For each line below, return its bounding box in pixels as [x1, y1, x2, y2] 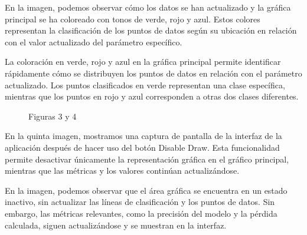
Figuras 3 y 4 [28, 110, 77, 122]
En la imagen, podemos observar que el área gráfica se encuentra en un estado [5, 184, 288, 196]
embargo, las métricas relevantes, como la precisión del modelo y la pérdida [5, 207, 277, 219]
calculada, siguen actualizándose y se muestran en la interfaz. [5, 219, 227, 231]
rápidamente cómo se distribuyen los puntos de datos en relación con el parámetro [5, 67, 302, 79]
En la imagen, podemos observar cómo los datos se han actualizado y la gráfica [5, 1, 291, 13]
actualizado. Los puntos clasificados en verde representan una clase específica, [5, 78, 285, 91]
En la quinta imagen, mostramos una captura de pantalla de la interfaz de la [5, 130, 282, 142]
